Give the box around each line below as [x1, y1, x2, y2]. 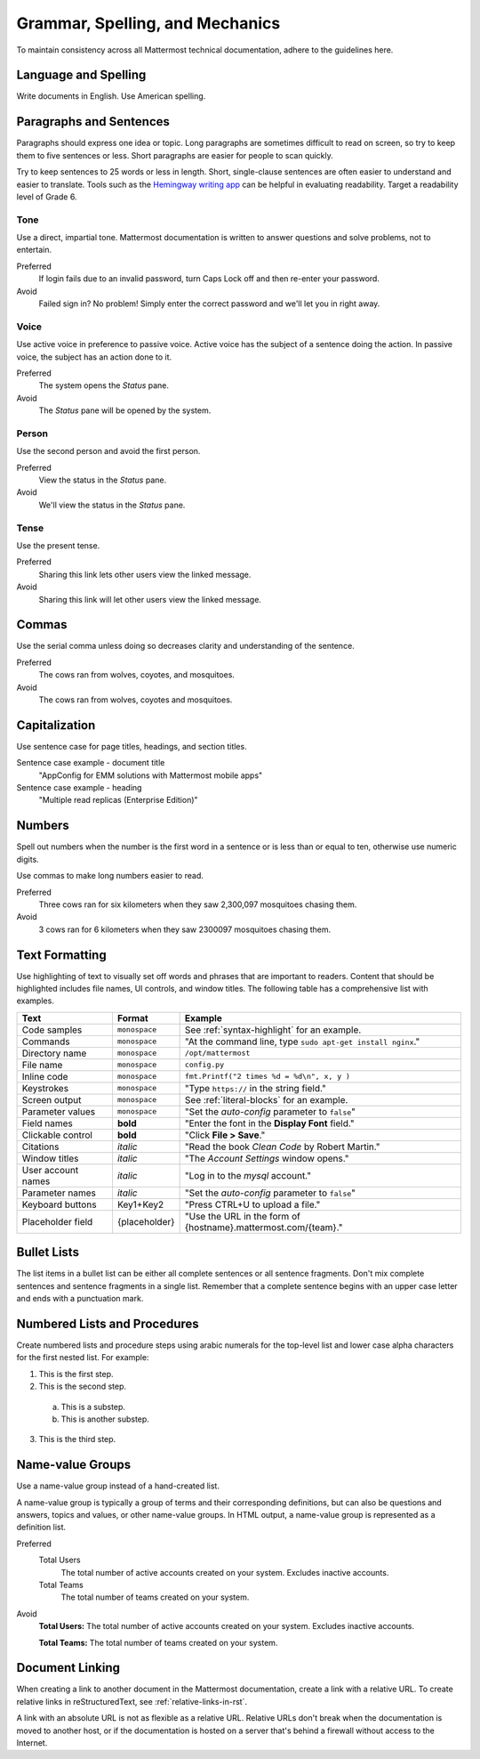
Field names [21, 1117, 73, 1130]
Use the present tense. [16, 539, 100, 551]
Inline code [21, 1070, 68, 1082]
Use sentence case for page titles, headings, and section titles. [16, 741, 248, 751]
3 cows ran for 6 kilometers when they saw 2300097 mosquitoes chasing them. [38, 924, 332, 935]
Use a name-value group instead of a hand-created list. [16, 1480, 220, 1491]
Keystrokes [21, 1082, 69, 1094]
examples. [16, 995, 55, 1006]
